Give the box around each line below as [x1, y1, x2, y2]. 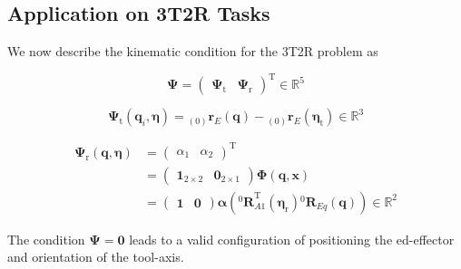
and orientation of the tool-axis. [7, 247, 184, 266]
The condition [7, 229, 85, 248]
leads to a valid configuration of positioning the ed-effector [129, 229, 455, 248]
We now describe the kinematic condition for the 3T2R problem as [7, 42, 378, 61]
